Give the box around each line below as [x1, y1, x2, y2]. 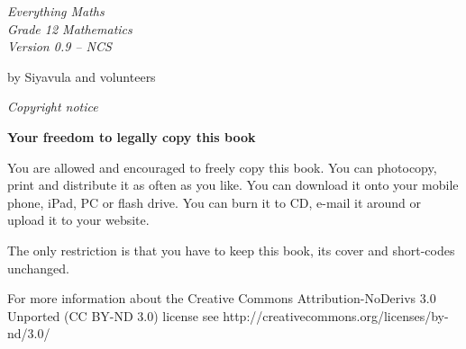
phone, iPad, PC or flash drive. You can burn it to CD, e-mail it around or [7, 192, 422, 211]
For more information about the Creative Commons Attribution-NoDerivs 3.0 [7, 289, 436, 308]
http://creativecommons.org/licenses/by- [223, 306, 449, 325]
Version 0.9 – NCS [7, 37, 112, 56]
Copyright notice [7, 97, 98, 116]
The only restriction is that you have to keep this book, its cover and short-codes [7, 240, 455, 259]
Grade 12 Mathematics [7, 19, 132, 38]
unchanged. [7, 258, 69, 277]
